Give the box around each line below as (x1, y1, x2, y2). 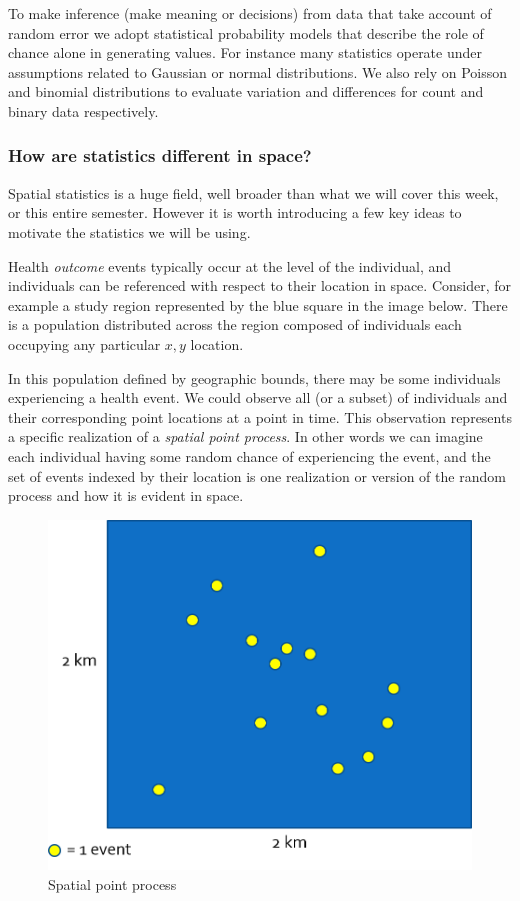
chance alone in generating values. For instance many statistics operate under (8, 42, 482, 63)
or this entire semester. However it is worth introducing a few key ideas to (8, 202, 462, 223)
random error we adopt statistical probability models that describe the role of (8, 22, 484, 43)
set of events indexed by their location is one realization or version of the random (8, 465, 506, 486)
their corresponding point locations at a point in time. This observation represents (8, 406, 512, 427)
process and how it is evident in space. (8, 485, 244, 506)
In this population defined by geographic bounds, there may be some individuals (8, 367, 501, 388)
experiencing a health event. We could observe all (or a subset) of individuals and (8, 387, 508, 408)
